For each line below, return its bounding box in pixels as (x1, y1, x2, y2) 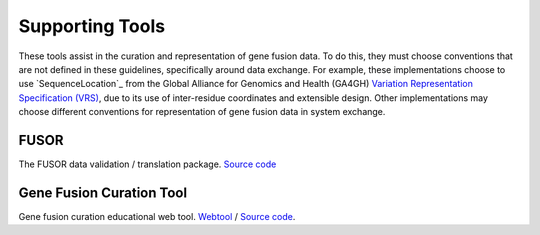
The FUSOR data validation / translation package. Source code (18, 158, 277, 170)
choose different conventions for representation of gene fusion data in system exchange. (18, 106, 386, 118)
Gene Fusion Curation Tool (18, 184, 188, 201)
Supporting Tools (18, 15, 165, 37)
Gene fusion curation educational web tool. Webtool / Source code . (18, 210, 296, 222)
